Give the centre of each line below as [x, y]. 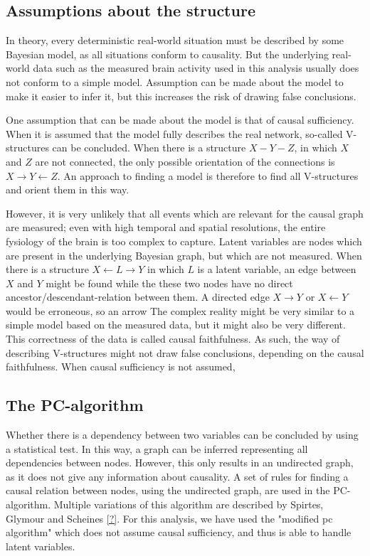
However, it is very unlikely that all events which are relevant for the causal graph [185, 213]
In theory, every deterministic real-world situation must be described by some [175, 40]
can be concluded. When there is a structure [149, 148]
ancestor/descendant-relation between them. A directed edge [138, 297]
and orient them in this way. [68, 189]
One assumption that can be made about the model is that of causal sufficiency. [180, 120]
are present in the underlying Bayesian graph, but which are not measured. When [184, 255]
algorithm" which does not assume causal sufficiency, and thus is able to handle [179, 532]
